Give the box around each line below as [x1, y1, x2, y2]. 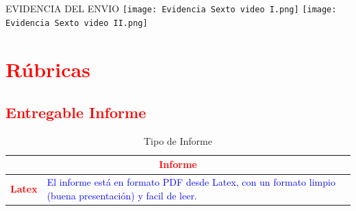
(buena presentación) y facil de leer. [47, 188, 197, 202]
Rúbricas [5, 55, 90, 83]
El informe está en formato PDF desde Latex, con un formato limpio [47, 175, 335, 189]
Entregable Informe [5, 102, 147, 123]
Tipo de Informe [144, 133, 212, 147]
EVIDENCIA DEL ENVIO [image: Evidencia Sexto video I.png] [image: [5, 1, 337, 15]
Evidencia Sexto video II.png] [5, 18, 148, 28]
